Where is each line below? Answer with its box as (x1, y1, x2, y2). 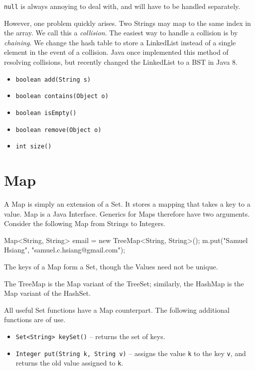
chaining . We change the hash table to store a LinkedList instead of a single (4, 37, 236, 47)
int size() (15, 143, 52, 150)
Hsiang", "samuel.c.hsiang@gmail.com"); (4, 245, 126, 255)
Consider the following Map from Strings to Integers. (4, 218, 165, 229)
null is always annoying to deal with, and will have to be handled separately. (4, 1, 241, 11)
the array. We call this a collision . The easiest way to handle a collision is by (4, 27, 238, 38)
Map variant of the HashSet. (4, 288, 91, 298)
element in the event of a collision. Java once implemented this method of (4, 47, 229, 57)
